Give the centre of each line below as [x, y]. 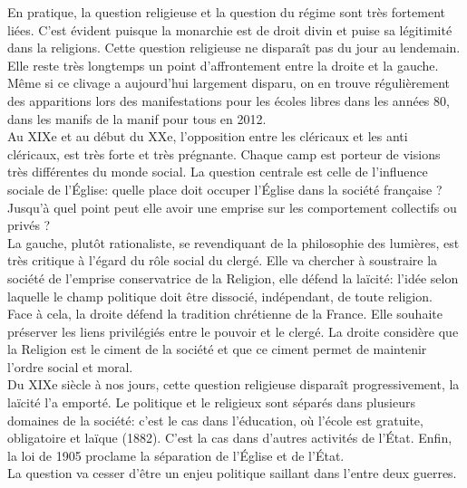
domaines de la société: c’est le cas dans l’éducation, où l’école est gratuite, [215, 420]
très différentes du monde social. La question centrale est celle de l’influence [218, 172]
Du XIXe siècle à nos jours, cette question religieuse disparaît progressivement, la [233, 384]
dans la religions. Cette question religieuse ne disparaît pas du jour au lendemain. [234, 48]
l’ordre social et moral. [70, 366]
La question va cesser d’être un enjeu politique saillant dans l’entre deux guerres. [232, 473]
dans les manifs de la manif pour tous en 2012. [137, 118]
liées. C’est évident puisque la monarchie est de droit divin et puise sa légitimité [230, 29]
